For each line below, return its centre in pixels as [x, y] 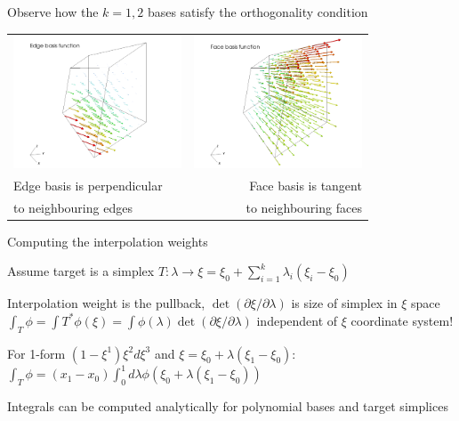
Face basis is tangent [306, 185]
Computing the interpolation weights [108, 241]
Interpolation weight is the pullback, [106, 303]
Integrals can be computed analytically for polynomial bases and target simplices [228, 405]
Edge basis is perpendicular [88, 185]
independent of [297, 320]
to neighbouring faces [304, 207]
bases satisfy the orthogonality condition [258, 12]
